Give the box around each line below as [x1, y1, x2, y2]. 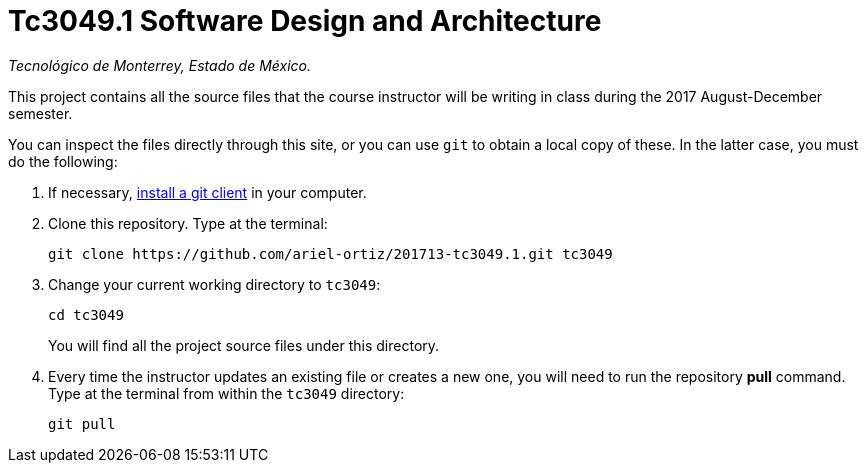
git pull [48, 415, 116, 432]
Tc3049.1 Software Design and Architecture [8, 4, 602, 38]
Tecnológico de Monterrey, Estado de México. [8, 56, 311, 74]
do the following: [8, 152, 118, 170]
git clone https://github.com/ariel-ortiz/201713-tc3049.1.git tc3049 [48, 245, 613, 262]
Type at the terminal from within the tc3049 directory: [48, 384, 405, 402]
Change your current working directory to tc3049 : [48, 275, 381, 293]
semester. [8, 104, 73, 122]
